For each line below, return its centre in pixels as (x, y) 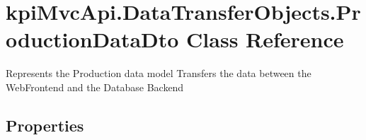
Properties (45, 125)
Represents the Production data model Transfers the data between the (159, 73)
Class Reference (265, 39)
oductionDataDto (92, 39)
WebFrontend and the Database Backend (95, 87)
